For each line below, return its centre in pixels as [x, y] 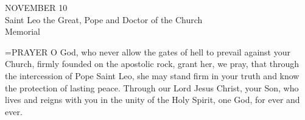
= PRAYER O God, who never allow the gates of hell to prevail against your [148, 51]
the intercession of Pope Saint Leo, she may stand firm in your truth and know [152, 75]
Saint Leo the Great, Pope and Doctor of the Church [104, 19]
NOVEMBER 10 [36, 7]
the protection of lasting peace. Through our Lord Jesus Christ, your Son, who [152, 87]
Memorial [23, 31]
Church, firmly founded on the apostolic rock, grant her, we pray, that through [152, 64]
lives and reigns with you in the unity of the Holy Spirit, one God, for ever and [152, 100]
